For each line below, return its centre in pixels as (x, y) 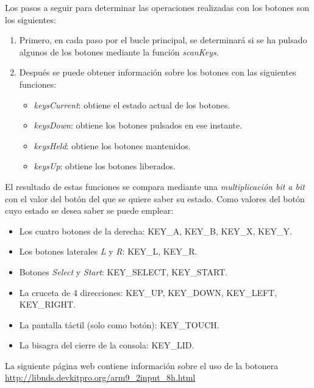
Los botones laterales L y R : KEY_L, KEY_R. (108, 251)
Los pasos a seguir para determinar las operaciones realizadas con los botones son (157, 7)
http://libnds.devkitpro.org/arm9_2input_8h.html (100, 377)
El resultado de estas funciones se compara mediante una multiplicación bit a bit (155, 186)
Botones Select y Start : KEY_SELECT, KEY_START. (123, 271)
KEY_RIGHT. (48, 304)
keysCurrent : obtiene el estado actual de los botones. (132, 104)
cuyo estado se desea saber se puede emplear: (89, 210)
